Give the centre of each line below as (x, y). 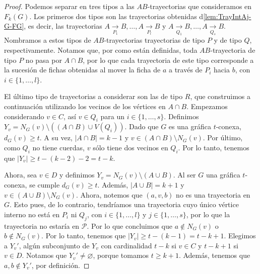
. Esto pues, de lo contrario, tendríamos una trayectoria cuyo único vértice (124, 204)
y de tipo (228, 40)
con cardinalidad (126, 245)
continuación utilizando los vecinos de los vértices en (85, 106)
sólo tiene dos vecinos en (131, 148)
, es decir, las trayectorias (63, 26)
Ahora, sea (21, 175)
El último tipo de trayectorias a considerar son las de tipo (93, 96)
